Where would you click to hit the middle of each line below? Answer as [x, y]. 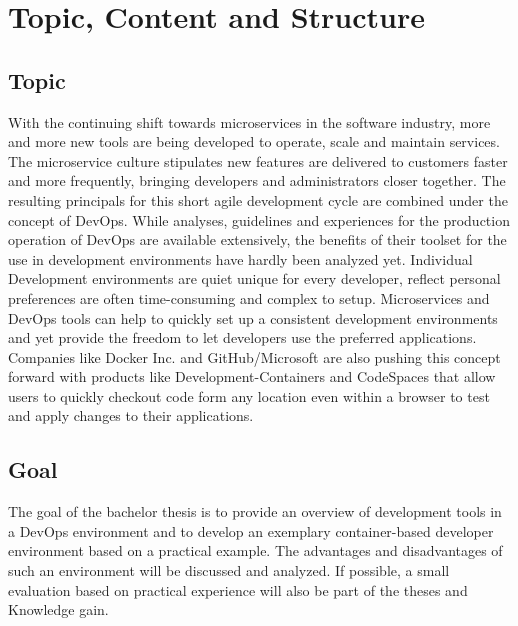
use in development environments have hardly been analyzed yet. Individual [240, 258]
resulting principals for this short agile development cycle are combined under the [258, 199]
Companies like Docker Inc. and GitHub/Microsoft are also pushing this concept [254, 356]
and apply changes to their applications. [131, 415]
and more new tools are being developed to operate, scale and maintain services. [254, 141]
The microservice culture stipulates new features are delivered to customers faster [258, 160]
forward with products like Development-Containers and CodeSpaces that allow [252, 376]
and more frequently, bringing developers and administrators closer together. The [257, 180]
